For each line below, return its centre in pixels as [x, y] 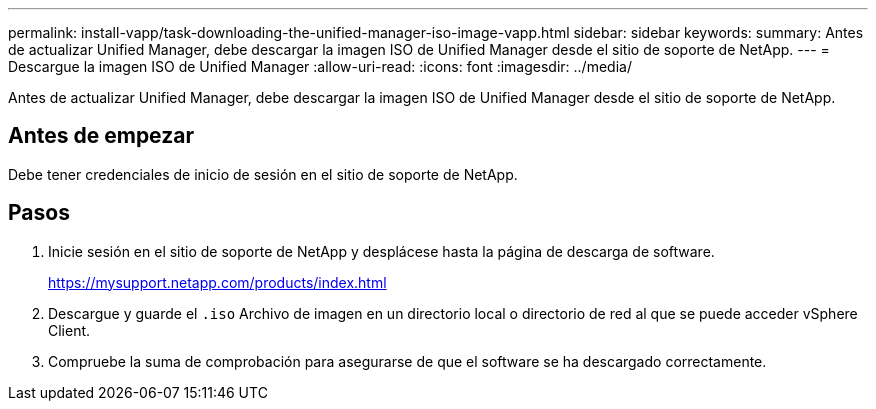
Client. [69, 330]
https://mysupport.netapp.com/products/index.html [217, 282]
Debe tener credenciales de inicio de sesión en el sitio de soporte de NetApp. [263, 174]
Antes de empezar [101, 136]
